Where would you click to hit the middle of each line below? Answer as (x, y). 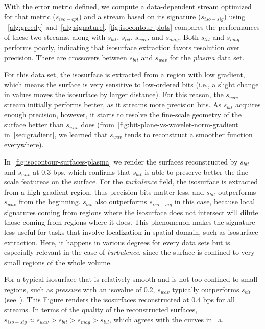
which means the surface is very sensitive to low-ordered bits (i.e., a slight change (131, 84)
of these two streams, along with (55, 37)
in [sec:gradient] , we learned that (56, 134)
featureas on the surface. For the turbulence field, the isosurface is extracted (139, 182)
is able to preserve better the (190, 171)
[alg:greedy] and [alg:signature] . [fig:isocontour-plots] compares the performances (134, 27)
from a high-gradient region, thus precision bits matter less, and (104, 191)
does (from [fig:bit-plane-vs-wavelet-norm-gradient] (161, 124)
